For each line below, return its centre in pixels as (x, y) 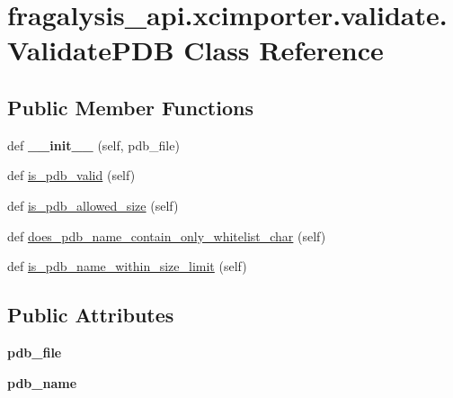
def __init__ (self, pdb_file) (93, 145)
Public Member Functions (130, 107)
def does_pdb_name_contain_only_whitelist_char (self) (167, 235)
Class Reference (284, 50)
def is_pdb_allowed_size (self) (93, 205)
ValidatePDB (91, 50)
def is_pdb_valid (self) (71, 175)
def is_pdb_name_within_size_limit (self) (127, 266)
